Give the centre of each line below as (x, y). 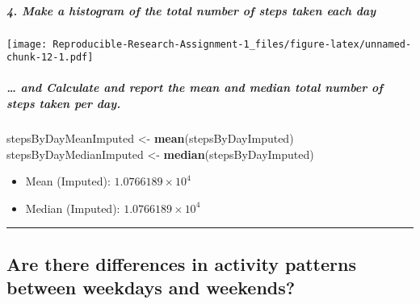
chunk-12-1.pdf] (50, 58)
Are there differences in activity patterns (181, 263)
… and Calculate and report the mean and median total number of (195, 87)
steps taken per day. (64, 104)
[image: (27, 44)
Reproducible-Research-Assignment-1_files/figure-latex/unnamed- (232, 44)
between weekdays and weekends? (151, 287)
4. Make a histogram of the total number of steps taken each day (191, 10)
